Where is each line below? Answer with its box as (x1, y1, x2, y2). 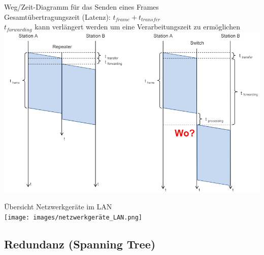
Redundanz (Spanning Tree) (4, 236, 156, 251)
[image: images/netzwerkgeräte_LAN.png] (4, 213, 143, 221)
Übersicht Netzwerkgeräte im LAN (4, 201, 112, 212)
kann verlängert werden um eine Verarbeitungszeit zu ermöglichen (35, 21, 240, 32)
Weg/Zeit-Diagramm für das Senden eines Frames (4, 2, 159, 12)
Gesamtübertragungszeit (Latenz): (4, 11, 111, 22)
